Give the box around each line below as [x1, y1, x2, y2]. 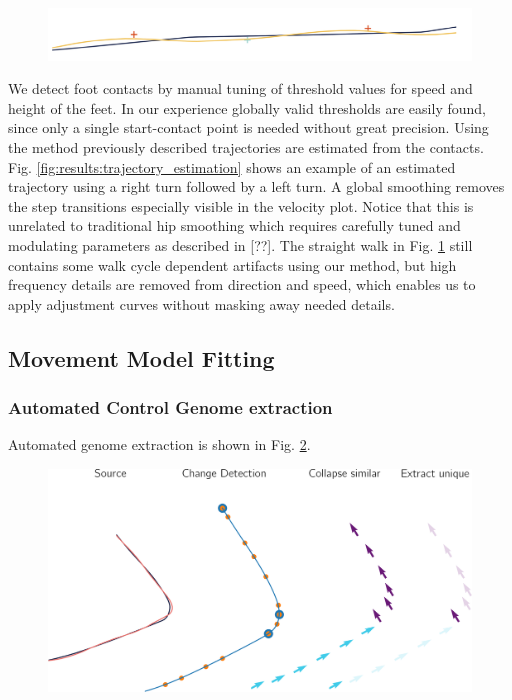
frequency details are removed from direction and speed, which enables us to [8, 274, 476, 295]
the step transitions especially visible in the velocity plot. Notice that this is [8, 195, 474, 216]
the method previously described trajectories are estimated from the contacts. [8, 136, 484, 157]
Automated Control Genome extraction [8, 395, 333, 419]
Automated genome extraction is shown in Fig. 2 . [8, 434, 311, 455]
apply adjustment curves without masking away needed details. [8, 293, 395, 314]
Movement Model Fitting [8, 342, 275, 373]
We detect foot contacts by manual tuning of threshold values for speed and [8, 78, 473, 99]
